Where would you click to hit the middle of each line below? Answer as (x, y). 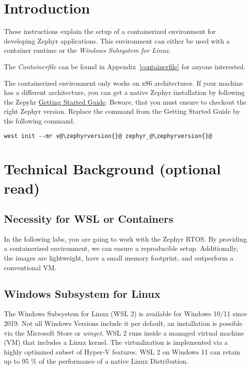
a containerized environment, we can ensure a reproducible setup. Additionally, (121, 248)
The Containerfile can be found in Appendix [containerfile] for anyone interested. (125, 66)
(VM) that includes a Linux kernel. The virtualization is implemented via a (116, 342)
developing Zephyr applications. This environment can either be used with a (117, 40)
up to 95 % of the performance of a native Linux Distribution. (96, 361)
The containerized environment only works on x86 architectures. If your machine (124, 83)
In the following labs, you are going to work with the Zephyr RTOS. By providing (125, 238)
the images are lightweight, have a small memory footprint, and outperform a (119, 258)
